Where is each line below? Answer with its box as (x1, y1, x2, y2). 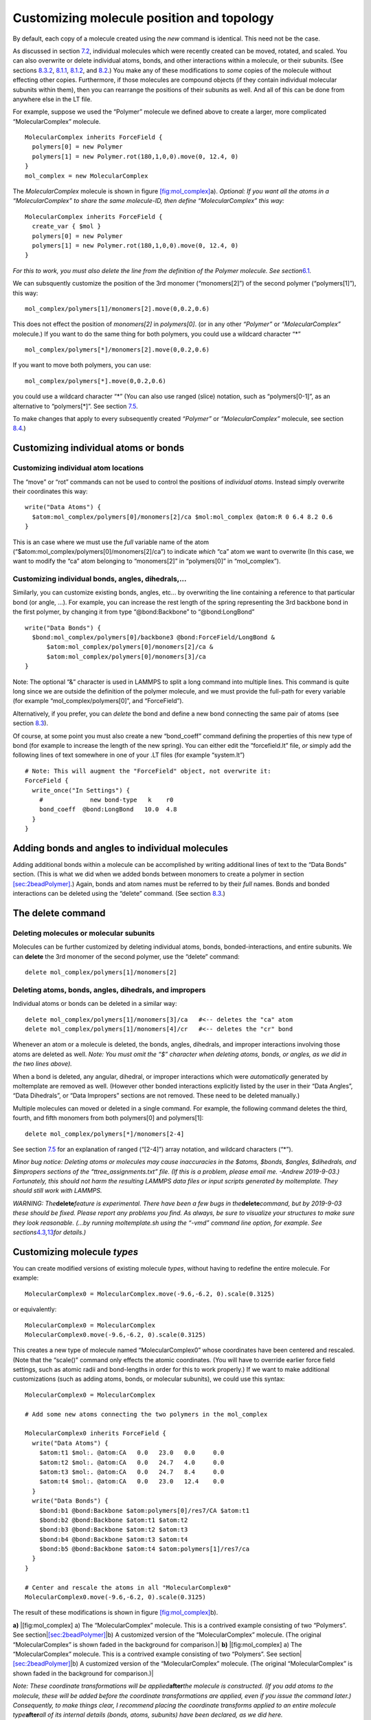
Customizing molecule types (12, 1246, 139, 1258)
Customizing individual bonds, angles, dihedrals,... (12, 574, 187, 584)
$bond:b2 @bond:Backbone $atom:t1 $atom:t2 (38, 1516, 188, 1524)
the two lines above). (12, 1060, 72, 1068)
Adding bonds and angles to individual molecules (12, 842, 228, 854)
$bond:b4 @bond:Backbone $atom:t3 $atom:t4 (38, 1535, 188, 1543)
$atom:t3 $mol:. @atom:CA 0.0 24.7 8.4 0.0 (38, 1468, 225, 1476)
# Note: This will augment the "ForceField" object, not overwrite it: (25, 767, 271, 775)
